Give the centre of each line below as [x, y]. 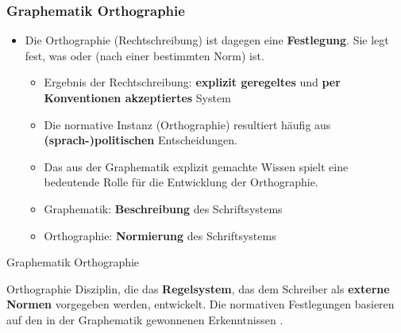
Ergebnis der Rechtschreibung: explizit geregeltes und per [192, 82]
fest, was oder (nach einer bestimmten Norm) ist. [145, 55]
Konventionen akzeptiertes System [137, 98]
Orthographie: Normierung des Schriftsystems [160, 235]
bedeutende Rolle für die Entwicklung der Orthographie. [181, 182]
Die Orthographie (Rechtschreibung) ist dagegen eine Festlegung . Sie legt [207, 40]
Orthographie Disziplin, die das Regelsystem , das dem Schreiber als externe [198, 288]
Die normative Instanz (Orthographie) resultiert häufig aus [187, 124]
